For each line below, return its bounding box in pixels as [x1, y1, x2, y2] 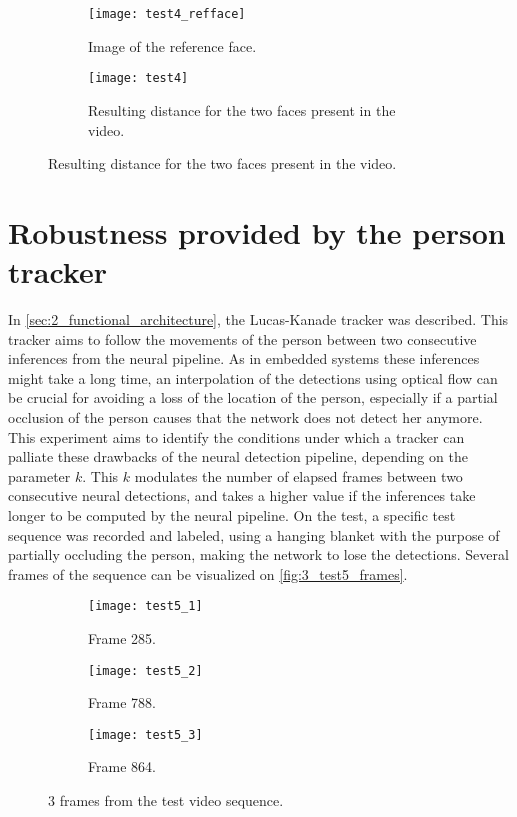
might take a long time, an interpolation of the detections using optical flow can [8, 367, 498, 388]
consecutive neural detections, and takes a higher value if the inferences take [8, 485, 476, 506]
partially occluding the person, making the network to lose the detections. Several [8, 544, 509, 565]
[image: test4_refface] [88, 7, 246, 21]
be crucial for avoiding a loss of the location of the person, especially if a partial [8, 387, 498, 408]
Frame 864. [88, 756, 156, 777]
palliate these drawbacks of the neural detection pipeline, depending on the [8, 446, 468, 467]
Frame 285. [88, 627, 156, 648]
